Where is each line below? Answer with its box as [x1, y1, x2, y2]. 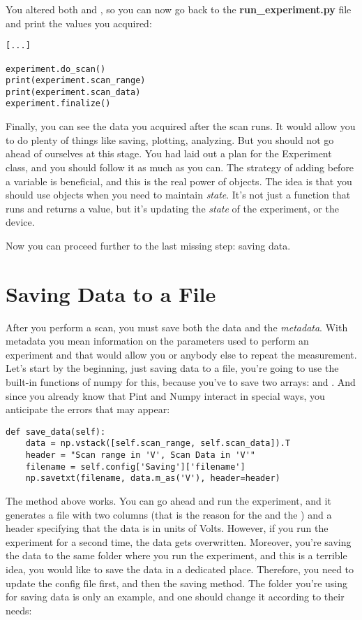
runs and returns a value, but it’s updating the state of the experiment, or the [6, 201, 339, 215]
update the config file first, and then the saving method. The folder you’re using [6, 575, 347, 590]
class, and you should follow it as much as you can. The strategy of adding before [6, 159, 354, 174]
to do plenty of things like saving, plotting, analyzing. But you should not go [6, 132, 334, 147]
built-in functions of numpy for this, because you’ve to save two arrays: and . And [6, 374, 356, 389]
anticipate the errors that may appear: [6, 402, 170, 417]
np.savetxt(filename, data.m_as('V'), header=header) [25, 473, 280, 484]
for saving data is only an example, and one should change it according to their [6, 589, 345, 604]
